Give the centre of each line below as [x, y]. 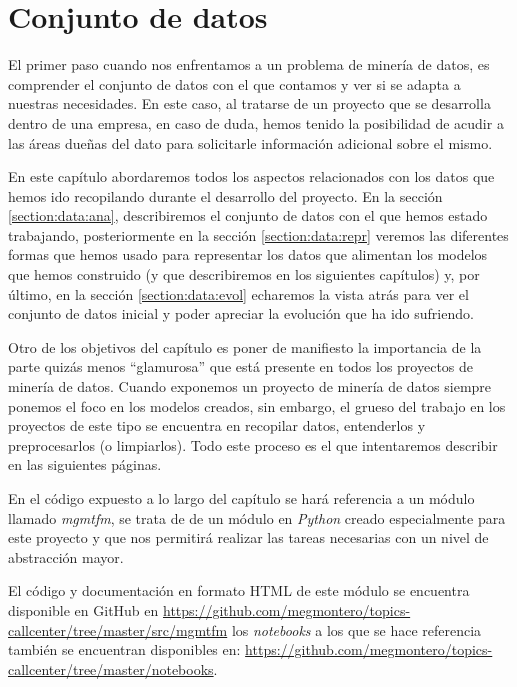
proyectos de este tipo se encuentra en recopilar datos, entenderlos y [217, 425]
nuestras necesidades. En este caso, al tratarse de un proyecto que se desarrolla [249, 103]
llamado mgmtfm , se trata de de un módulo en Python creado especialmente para [257, 517]
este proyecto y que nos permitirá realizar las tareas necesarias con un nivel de [248, 537]
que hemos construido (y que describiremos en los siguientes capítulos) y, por [244, 274]
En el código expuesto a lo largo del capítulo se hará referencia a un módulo [241, 498]
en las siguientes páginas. [85, 464]
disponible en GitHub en [83, 609]
